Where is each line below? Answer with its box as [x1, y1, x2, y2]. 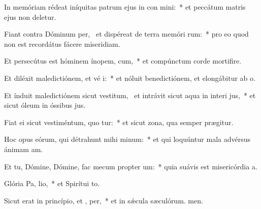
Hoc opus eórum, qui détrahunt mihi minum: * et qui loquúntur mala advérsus [4, 134, 250, 144]
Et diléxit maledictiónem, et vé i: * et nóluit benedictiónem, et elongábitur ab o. [4, 72, 255, 83]
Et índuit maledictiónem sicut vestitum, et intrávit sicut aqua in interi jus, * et [4, 89, 256, 100]
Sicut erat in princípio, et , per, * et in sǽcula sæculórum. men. [4, 195, 203, 205]
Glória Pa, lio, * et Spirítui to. [4, 178, 100, 189]
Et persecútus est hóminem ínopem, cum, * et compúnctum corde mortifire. [4, 55, 242, 66]
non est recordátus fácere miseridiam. [4, 38, 120, 49]
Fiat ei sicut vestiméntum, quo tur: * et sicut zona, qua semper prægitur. [4, 116, 234, 127]
